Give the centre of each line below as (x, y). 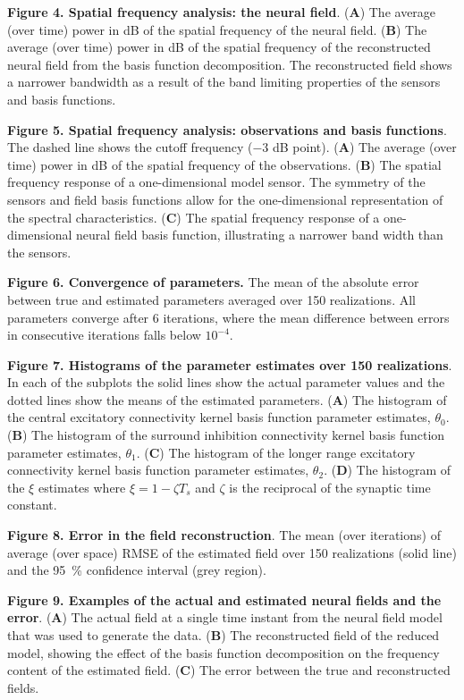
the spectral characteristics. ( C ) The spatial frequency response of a (194, 217)
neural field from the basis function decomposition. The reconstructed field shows (230, 64)
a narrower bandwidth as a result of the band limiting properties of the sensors (224, 82)
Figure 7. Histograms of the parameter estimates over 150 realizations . (230, 364)
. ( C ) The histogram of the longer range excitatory (276, 452)
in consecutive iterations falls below (104, 335)
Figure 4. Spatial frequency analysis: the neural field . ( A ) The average (222, 12)
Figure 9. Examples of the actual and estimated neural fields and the (224, 599)
